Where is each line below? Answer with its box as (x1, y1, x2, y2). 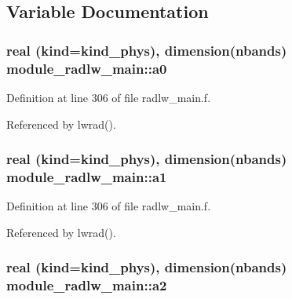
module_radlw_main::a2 (6, 275, 167, 295)
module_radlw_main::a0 (6, 58, 167, 78)
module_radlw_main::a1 (6, 166, 167, 186)
